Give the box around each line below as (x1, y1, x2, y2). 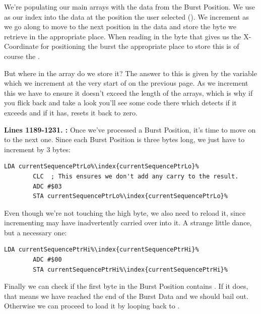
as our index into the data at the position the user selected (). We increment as (4, 11, 249, 22)
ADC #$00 (33, 256, 62, 264)
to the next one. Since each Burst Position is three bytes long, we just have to (4, 134, 245, 145)
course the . (4, 50, 40, 61)
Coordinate (4, 41, 39, 51)
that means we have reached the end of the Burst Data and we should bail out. (4, 290, 248, 301)
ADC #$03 (33, 182, 62, 190)
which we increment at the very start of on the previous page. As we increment (4, 78, 248, 88)
